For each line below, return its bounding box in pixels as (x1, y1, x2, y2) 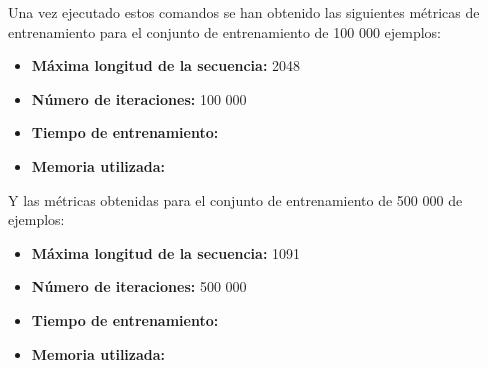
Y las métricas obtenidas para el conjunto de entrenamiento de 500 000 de (8, 189, 463, 210)
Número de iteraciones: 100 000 (31, 88, 247, 109)
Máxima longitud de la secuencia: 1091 (31, 242, 301, 263)
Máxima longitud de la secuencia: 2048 (31, 55, 301, 76)
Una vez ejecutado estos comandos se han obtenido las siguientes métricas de (8, 2, 480, 22)
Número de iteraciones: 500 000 (31, 276, 247, 297)
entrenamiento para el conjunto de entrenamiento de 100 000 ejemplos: (8, 21, 442, 42)
